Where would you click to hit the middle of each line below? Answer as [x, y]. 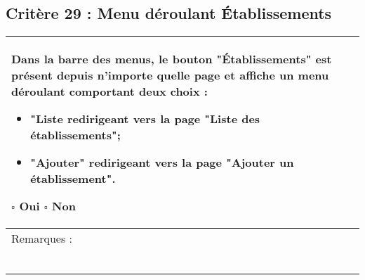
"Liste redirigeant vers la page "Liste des [145, 119]
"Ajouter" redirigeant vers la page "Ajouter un [162, 163]
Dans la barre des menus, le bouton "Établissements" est [172, 59]
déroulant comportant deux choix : [109, 91]
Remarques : [42, 238]
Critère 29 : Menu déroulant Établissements [169, 13]
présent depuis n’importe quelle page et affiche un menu [170, 75]
